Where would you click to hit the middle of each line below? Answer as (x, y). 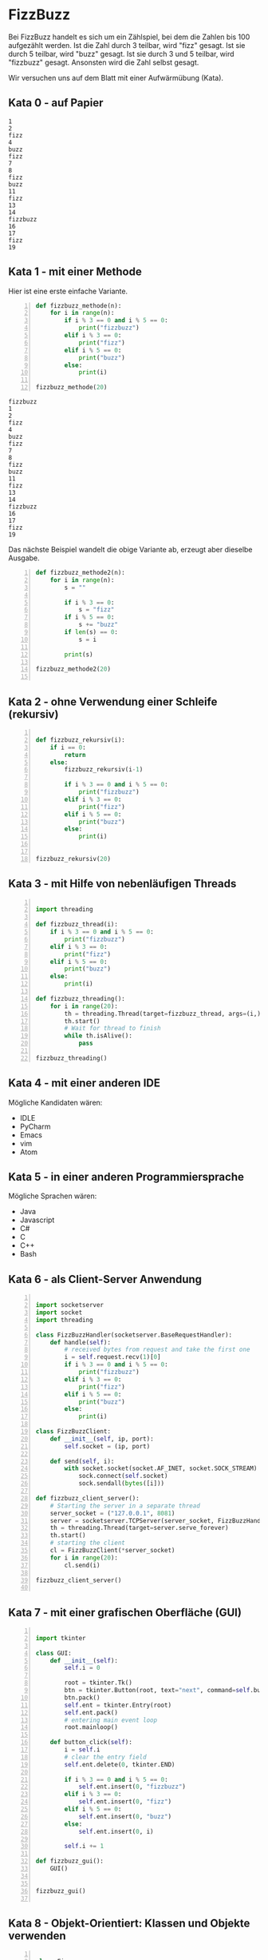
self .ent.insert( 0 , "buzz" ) (125, 1816)
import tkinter (61, 1638)
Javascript (37, 1220)
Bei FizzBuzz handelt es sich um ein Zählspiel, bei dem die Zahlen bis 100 (129, 37)
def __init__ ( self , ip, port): (102, 1439)
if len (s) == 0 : (91, 632)
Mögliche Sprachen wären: (53, 1196)
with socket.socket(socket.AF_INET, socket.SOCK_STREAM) (161, 1468)
